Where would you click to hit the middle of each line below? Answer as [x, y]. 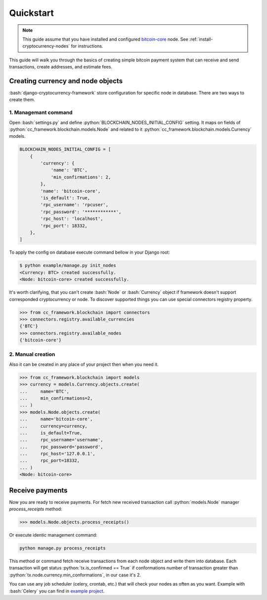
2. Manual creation [32, 354]
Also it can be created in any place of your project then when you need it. [84, 364]
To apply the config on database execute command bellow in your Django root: [89, 252]
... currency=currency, [53, 426]
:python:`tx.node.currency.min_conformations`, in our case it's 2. [75, 575]
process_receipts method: [36, 509]
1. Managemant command [41, 112]
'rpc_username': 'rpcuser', [74, 205]
